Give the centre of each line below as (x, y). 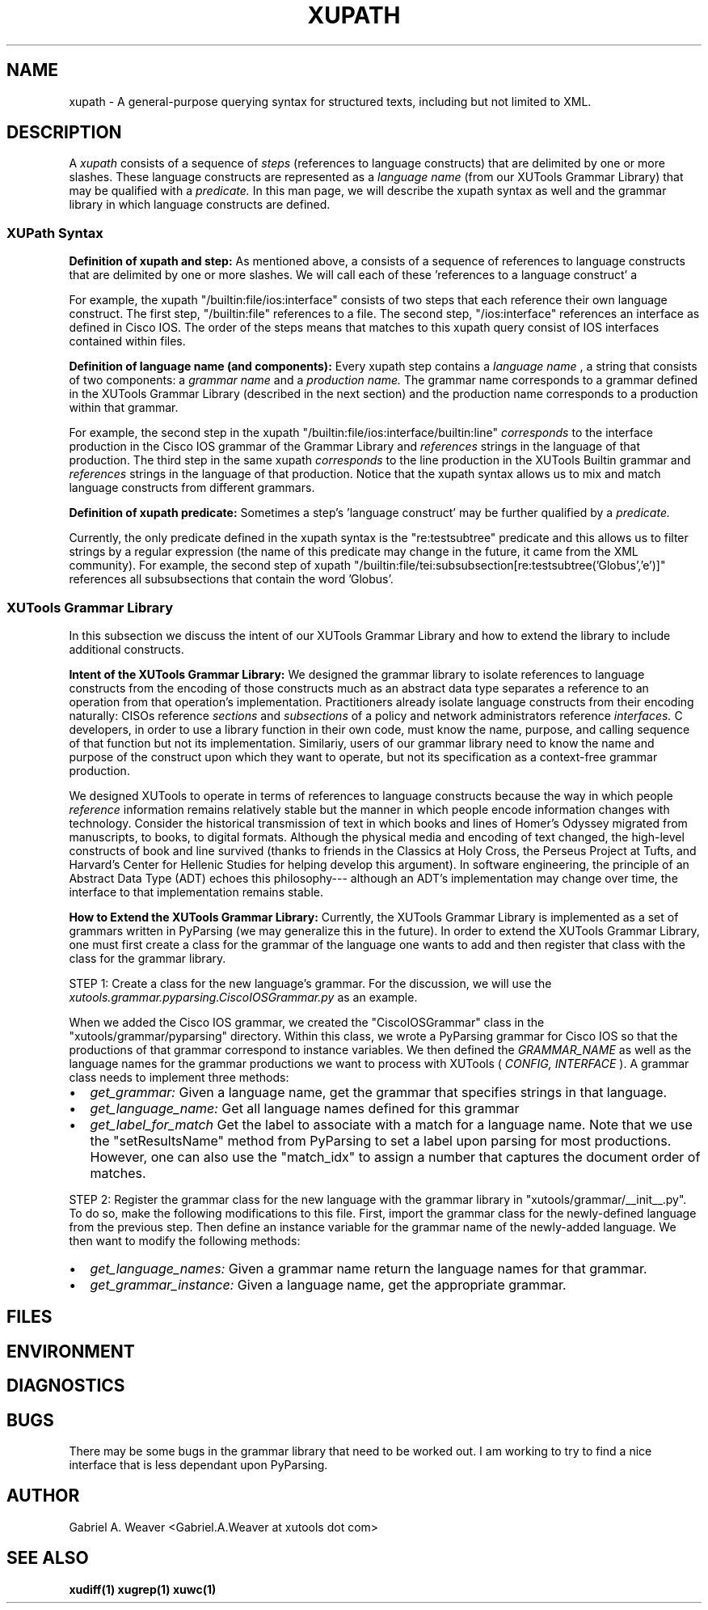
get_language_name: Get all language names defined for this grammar (305, 1108)
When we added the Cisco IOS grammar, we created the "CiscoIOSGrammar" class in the (307, 1022)
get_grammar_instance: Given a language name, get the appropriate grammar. (328, 1284)
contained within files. (127, 341)
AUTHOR (43, 1496)
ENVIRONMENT (71, 1351)
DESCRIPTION (64, 133)
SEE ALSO (48, 1558)
